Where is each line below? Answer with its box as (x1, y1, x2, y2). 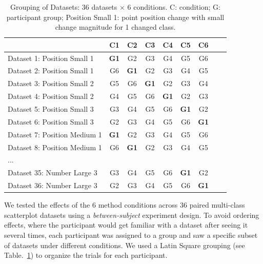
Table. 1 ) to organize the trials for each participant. (4, 250, 168, 260)
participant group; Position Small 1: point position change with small (6, 11, 225, 22)
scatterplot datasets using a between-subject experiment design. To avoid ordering (4, 209, 259, 220)
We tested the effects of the (4, 199, 90, 210)
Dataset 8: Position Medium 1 (8, 141, 102, 152)
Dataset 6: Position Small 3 (8, 116, 94, 127)
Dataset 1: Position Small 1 (8, 52, 94, 63)
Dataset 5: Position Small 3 (8, 104, 94, 114)
